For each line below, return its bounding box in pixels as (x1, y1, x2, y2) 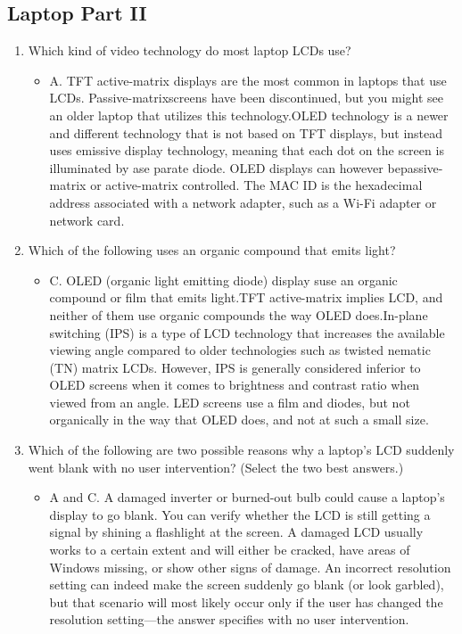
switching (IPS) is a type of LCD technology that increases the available (49, 323, 445, 342)
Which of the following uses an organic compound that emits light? (28, 241, 396, 259)
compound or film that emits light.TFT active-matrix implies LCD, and (49, 288, 443, 307)
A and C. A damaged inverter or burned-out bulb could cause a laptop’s (49, 488, 445, 506)
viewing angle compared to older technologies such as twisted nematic (49, 341, 431, 359)
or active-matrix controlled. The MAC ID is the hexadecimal (90, 176, 423, 194)
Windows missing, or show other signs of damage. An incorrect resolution (49, 557, 451, 576)
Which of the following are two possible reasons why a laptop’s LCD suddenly (28, 441, 455, 459)
